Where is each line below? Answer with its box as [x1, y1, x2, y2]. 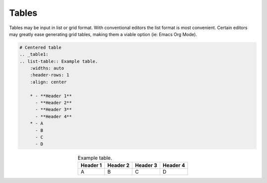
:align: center [30, 79, 67, 85]
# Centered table [19, 44, 62, 50]
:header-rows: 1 [30, 72, 69, 78]
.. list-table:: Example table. [19, 58, 98, 64]
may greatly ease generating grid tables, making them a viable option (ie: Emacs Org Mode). [9, 31, 197, 37]
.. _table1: [19, 52, 49, 57]
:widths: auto [30, 66, 64, 71]
